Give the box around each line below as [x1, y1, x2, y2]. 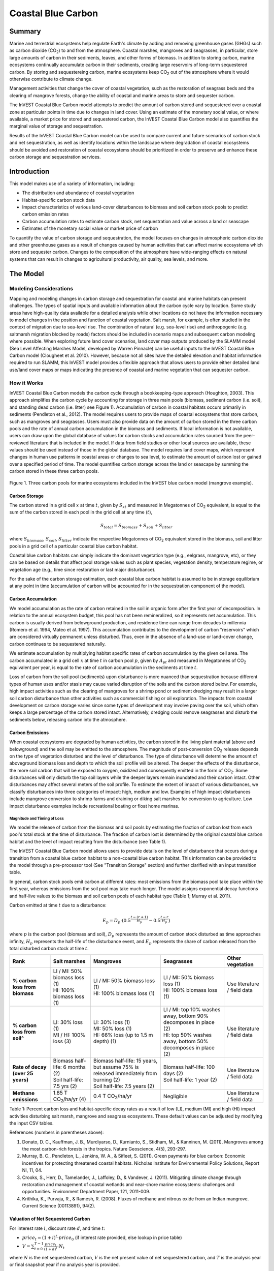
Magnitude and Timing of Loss [9, 816, 64, 821]
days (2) [163, 1070, 184, 1077]
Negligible [163, 1093, 188, 1100]
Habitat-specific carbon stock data [22, 197, 95, 203]
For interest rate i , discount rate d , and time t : [9, 1225, 106, 1231]
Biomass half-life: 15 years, [93, 1057, 158, 1065]
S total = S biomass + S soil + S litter [100, 523, 173, 530]
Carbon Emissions [9, 730, 49, 736]
